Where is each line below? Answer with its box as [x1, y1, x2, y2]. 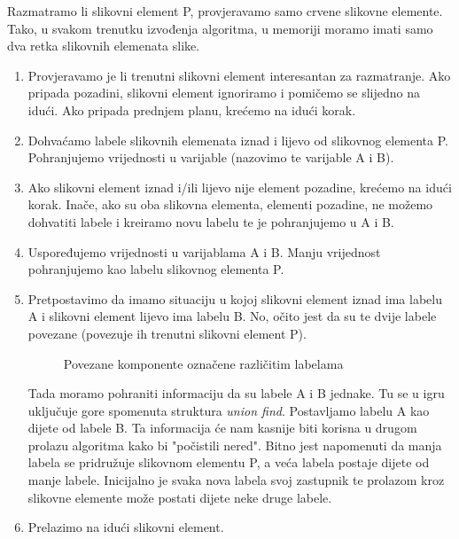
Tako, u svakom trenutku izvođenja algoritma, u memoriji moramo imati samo [7, 19, 433, 37]
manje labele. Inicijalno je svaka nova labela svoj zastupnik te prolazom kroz [27, 471, 445, 489]
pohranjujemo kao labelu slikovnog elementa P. [27, 260, 284, 278]
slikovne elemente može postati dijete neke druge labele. [27, 488, 332, 506]
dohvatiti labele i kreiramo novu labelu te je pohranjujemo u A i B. [27, 212, 394, 230]
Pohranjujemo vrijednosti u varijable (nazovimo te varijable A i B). [27, 148, 394, 167]
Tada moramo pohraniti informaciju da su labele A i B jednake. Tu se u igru [27, 384, 445, 402]
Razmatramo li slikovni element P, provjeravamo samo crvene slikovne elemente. [7, 2, 443, 20]
